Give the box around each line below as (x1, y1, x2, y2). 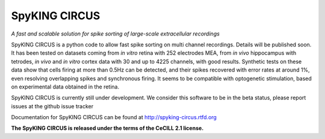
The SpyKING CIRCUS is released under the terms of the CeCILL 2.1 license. (11, 125, 204, 132)
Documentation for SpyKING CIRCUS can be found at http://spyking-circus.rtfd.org (11, 114, 217, 121)
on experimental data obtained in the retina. (11, 83, 120, 90)
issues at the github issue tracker (11, 102, 93, 110)
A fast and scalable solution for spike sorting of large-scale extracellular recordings (11, 30, 220, 37)
